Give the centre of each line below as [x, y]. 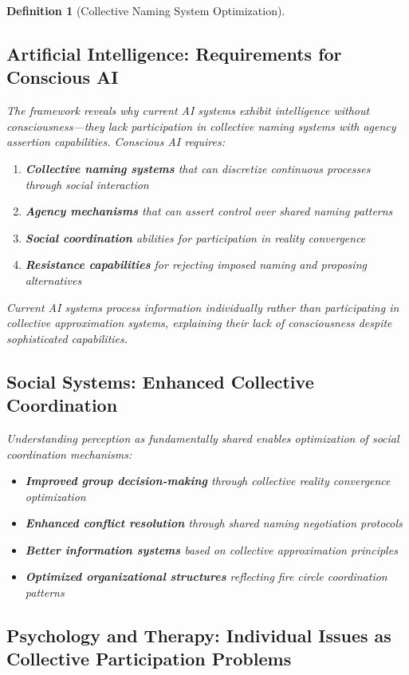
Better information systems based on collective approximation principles [211, 549]
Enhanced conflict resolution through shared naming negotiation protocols [214, 523]
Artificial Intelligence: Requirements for [174, 53]
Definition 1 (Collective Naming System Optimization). [146, 10]
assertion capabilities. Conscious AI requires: [116, 142]
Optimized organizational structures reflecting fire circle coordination [206, 576]
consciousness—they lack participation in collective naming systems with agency [201, 126]
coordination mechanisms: [69, 454]
